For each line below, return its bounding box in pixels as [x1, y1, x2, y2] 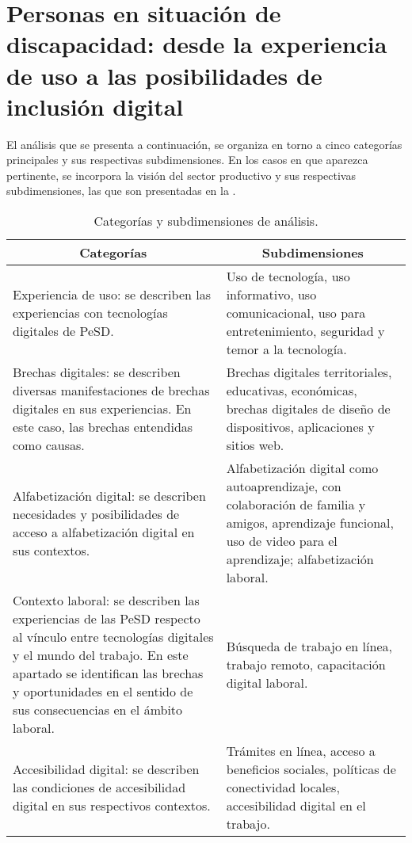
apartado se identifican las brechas [13, 664, 204, 683]
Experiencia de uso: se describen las [13, 285, 211, 304]
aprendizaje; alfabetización [226, 550, 374, 569]
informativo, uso [226, 285, 317, 304]
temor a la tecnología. [226, 340, 347, 359]
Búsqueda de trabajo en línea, [226, 636, 392, 655]
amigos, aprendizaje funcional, [226, 513, 394, 532]
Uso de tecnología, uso [226, 267, 350, 286]
